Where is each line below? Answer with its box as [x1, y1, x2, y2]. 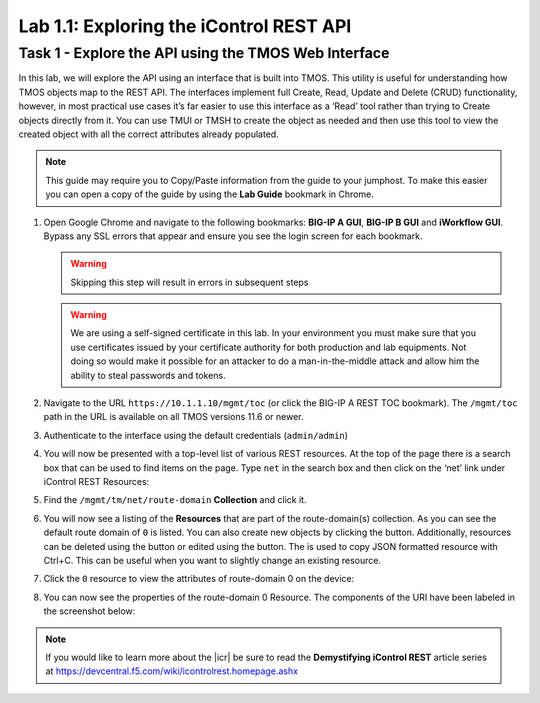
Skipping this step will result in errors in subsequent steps [70, 276, 309, 288]
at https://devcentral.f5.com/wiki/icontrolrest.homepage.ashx [45, 665, 299, 677]
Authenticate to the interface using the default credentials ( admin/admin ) [43, 429, 349, 441]
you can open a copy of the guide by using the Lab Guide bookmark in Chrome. [45, 188, 374, 200]
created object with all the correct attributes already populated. [18, 128, 279, 140]
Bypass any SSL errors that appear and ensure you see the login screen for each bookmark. [43, 230, 423, 242]
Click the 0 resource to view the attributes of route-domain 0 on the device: [43, 573, 355, 585]
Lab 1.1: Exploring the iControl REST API [18, 15, 352, 37]
